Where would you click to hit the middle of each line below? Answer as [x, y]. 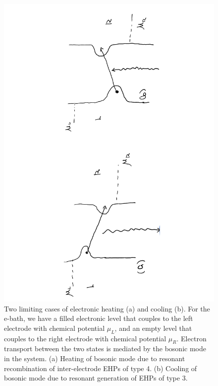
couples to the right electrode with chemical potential [85, 338]
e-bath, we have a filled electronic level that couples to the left [99, 318]
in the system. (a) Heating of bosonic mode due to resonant [95, 358]
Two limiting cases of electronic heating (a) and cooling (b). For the [107, 308]
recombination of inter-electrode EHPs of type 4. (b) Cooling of [101, 368]
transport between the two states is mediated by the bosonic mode [105, 348]
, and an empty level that [153, 328]
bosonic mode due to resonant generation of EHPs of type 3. [96, 378]
